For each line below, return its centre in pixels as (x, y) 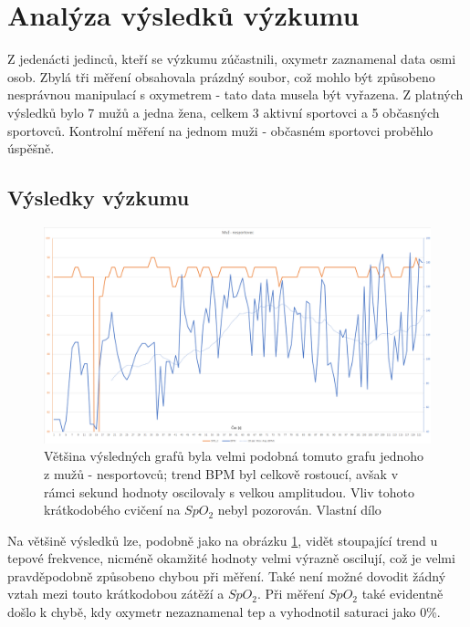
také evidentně (402, 594)
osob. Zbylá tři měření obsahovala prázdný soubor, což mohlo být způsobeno (221, 76)
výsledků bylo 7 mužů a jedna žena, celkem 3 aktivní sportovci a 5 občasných (224, 112)
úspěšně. (31, 148)
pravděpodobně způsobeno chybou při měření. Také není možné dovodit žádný (227, 575)
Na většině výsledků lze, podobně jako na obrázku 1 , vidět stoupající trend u (223, 540)
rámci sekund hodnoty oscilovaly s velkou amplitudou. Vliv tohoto (229, 491)
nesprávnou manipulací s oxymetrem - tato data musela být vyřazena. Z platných (235, 94)
